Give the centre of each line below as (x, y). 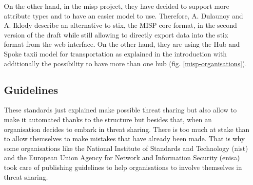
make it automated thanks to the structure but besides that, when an (108, 119)
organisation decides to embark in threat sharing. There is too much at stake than (127, 129)
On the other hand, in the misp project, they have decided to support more (117, 6)
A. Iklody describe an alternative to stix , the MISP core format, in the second (121, 25)
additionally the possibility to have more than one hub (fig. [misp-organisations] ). (126, 63)
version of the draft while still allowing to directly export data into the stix (116, 34)
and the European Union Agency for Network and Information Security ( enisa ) (122, 157)
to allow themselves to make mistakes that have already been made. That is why (125, 139)
